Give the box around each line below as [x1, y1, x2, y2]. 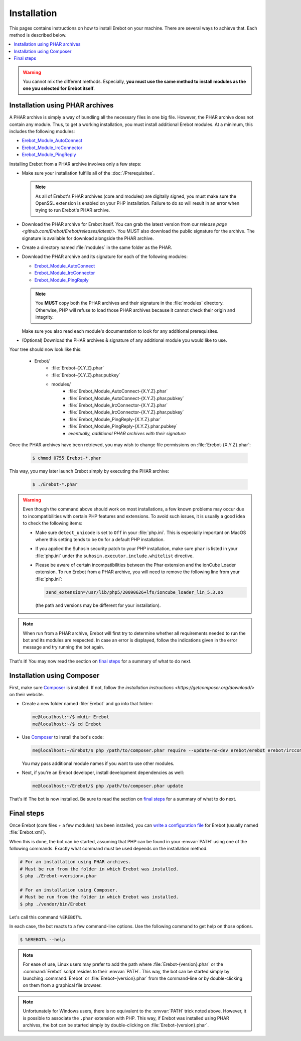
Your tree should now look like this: [9, 346, 82, 352]
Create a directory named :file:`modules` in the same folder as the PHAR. [22, 244, 173, 250]
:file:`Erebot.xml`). [9, 829, 46, 835]
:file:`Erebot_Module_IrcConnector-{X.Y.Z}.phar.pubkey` [68, 409, 184, 415]
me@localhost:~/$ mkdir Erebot [32, 714, 110, 720]
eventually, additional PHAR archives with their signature [68, 430, 186, 436]
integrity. [35, 314, 54, 320]
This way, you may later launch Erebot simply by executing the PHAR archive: [9, 468, 170, 474]
